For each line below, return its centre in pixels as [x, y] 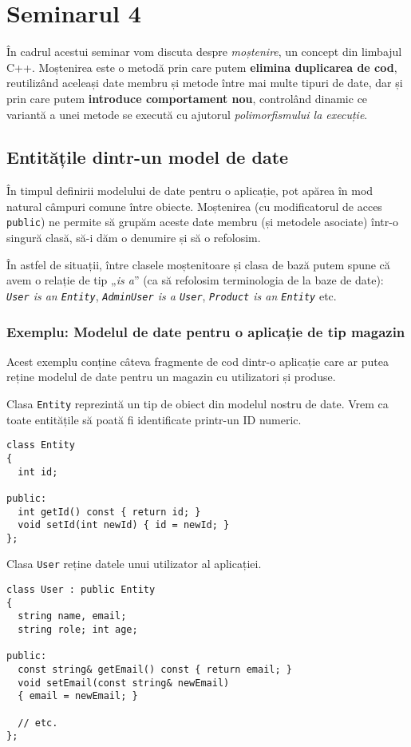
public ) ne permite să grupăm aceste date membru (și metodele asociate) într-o [202, 222]
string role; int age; [78, 630]
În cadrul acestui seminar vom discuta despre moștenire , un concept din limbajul [204, 52]
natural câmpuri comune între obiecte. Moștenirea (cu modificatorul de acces [194, 206]
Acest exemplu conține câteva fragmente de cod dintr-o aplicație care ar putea [198, 361]
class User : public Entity [81, 590]
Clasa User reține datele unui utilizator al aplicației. [134, 564]
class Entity [41, 445]
